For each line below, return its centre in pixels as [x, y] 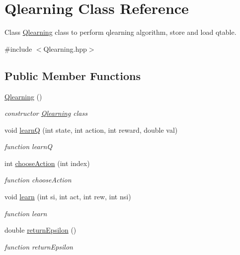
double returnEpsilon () [40, 230]
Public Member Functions [73, 75]
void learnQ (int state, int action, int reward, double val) [91, 129]
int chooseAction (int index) [47, 163]
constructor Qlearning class [46, 113]
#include [18, 48]
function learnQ [29, 146]
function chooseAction [38, 180]
